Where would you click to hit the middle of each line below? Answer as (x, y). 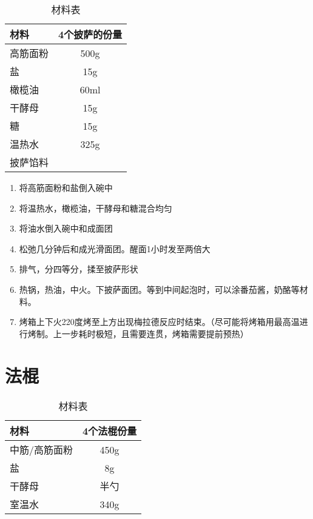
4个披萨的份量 (90, 34)
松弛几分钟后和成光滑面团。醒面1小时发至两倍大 (115, 248)
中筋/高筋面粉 (42, 450)
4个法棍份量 (110, 431)
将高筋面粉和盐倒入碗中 (66, 187)
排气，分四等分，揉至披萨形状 (79, 269)
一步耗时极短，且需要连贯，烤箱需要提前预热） (155, 333)
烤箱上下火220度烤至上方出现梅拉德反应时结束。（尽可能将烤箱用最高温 (159, 322)
